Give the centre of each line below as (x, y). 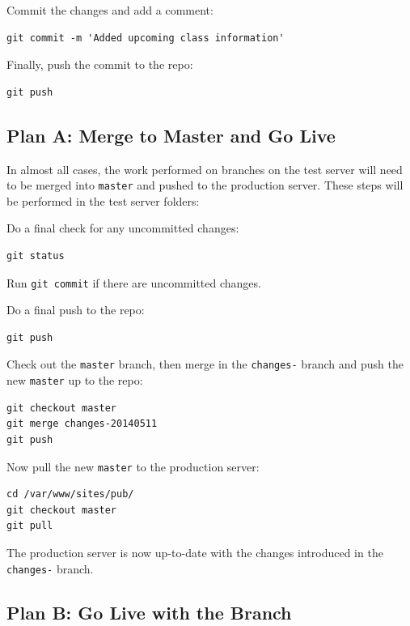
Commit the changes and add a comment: (110, 10)
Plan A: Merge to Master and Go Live (171, 135)
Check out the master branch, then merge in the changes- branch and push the (205, 364)
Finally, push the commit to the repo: (100, 64)
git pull (30, 526)
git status (36, 256)
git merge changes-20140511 (82, 424)
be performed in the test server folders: (103, 200)
